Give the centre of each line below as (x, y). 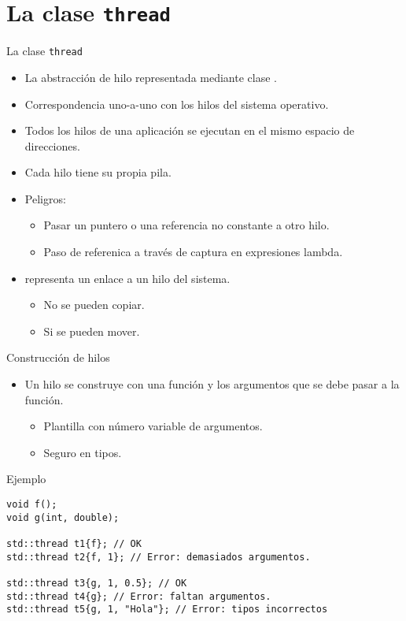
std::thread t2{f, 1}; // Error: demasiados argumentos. (159, 557)
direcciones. (52, 145)
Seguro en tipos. (83, 452)
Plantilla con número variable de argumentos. (153, 426)
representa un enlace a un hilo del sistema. (127, 278)
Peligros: (45, 198)
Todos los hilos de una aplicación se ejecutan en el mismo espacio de (190, 130)
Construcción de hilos (58, 357)
